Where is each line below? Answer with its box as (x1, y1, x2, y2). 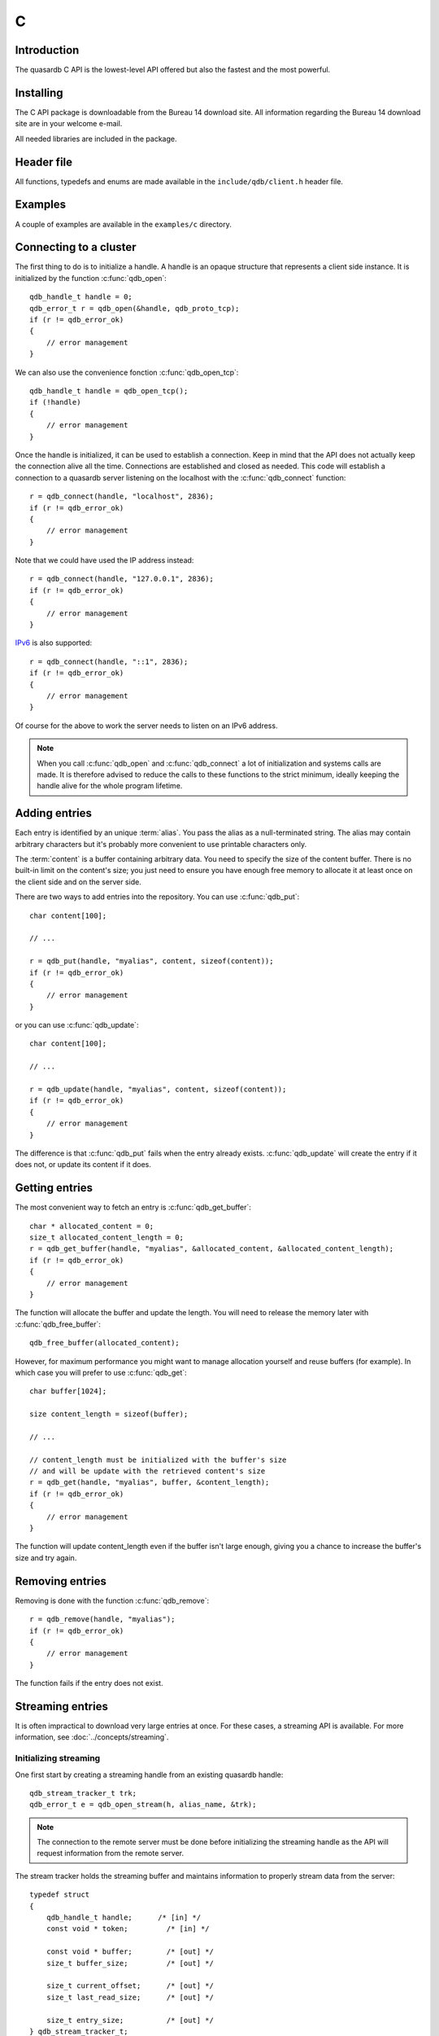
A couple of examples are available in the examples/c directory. (15, 219, 232, 229)
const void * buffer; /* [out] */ (46, 1947, 215, 1956)
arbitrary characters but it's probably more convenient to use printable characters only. (15, 839, 307, 849)
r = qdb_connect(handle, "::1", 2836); (29, 656, 189, 666)
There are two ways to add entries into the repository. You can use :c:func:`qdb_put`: (15, 892, 300, 902)
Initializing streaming (15, 1753, 101, 1764)
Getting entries (15, 1181, 93, 1195)
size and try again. (15, 1552, 77, 1563)
